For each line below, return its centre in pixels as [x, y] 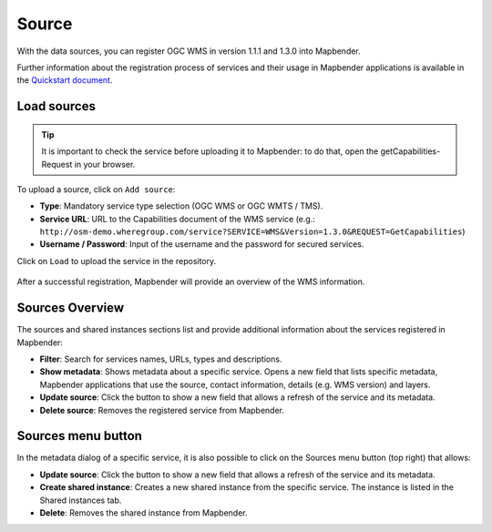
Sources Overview [71, 308]
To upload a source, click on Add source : [96, 189]
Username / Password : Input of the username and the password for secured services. [202, 244]
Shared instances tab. [81, 500]
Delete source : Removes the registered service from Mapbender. [162, 410]
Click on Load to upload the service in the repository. [117, 261]
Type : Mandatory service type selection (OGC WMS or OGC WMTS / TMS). [181, 206]
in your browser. [105, 164]
